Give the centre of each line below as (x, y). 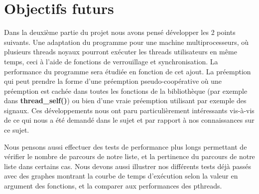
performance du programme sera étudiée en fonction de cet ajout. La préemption (128, 71)
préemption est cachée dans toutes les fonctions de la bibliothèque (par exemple (126, 91)
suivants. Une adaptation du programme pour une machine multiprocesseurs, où (126, 42)
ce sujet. (17, 130)
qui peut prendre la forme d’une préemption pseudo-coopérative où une (113, 81)
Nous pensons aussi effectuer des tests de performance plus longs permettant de (126, 146)
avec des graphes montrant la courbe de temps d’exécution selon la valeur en (121, 176)
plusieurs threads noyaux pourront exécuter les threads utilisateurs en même (121, 52)
